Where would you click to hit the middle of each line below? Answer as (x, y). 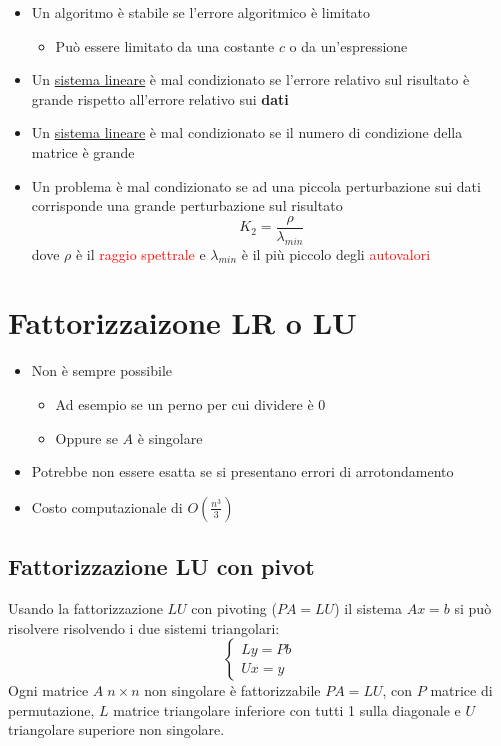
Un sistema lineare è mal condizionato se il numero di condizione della (247, 132)
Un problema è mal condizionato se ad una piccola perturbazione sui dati (256, 185)
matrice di (461, 690)
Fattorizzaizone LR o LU (182, 322)
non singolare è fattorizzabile (232, 690)
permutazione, (51, 709)
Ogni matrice (48, 690)
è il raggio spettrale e (140, 253)
